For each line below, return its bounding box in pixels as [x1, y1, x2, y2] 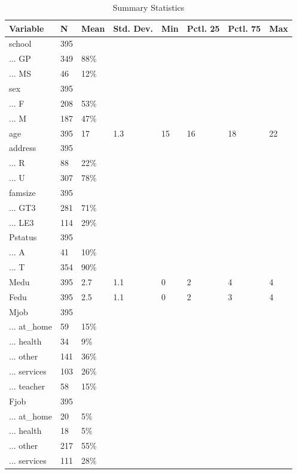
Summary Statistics [112, 1, 185, 13]
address [9, 141, 36, 154]
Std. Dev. [113, 22, 154, 34]
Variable [9, 22, 44, 34]
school [9, 37, 32, 50]
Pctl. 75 [228, 22, 261, 34]
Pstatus [9, 231, 37, 243]
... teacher [9, 379, 45, 392]
